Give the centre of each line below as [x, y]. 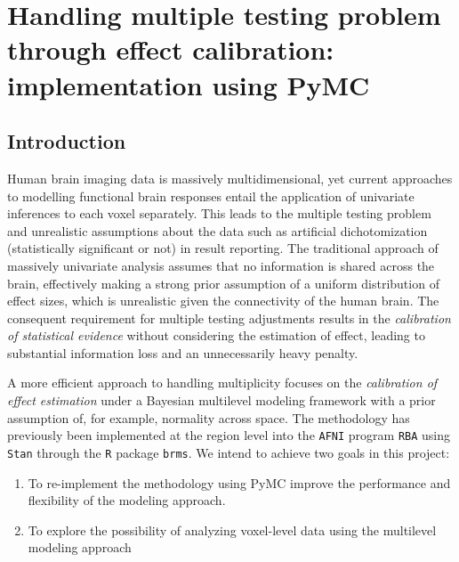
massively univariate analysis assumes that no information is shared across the [221, 265]
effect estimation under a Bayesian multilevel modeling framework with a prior [221, 400]
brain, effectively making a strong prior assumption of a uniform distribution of [223, 283]
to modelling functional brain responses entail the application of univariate [211, 195]
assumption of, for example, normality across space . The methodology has [209, 417]
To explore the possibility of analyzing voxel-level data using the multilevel [232, 529]
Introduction [67, 141]
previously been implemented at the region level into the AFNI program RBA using [229, 435]
